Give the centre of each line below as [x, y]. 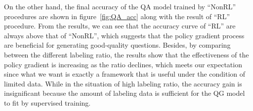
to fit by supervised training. [47, 102]
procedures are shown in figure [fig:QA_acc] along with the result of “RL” [117, 16]
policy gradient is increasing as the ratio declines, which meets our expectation [123, 64]
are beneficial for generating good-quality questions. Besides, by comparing [117, 45]
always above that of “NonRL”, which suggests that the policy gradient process [124, 35]
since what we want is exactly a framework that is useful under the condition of [125, 74]
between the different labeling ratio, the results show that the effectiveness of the [126, 54]
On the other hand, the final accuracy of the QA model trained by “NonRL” [120, 6]
